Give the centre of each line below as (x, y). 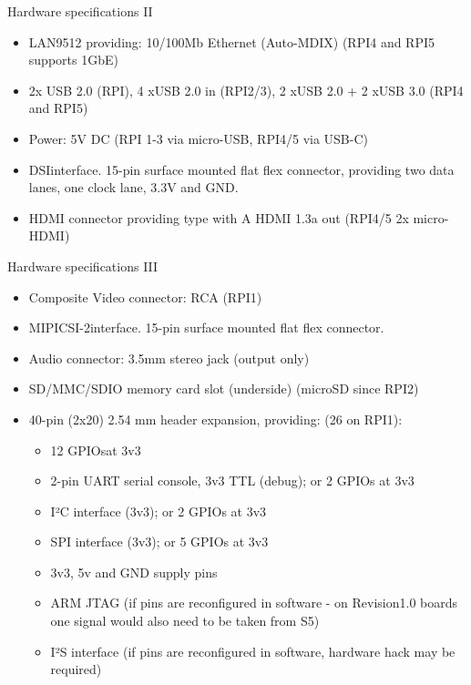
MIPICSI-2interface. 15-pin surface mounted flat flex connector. (206, 327)
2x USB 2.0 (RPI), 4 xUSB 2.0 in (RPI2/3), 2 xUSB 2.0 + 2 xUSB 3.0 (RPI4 (246, 90)
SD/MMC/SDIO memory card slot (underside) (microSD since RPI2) (224, 389)
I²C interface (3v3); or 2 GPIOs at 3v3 (159, 511)
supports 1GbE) (73, 60)
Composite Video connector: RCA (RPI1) (145, 296)
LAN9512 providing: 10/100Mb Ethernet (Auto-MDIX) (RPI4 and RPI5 (232, 41)
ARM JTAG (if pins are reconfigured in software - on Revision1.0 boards (254, 603)
